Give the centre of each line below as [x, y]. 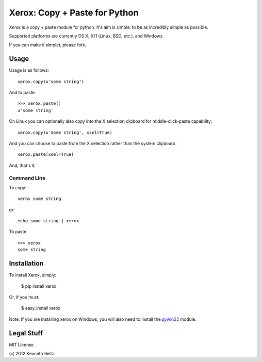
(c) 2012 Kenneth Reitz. [32, 354]
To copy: [18, 187]
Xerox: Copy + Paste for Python [74, 13]
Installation [26, 264]
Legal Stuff [26, 333]
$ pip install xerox [39, 286]
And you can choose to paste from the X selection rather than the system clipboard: [93, 143]
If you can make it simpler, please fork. [48, 45]
